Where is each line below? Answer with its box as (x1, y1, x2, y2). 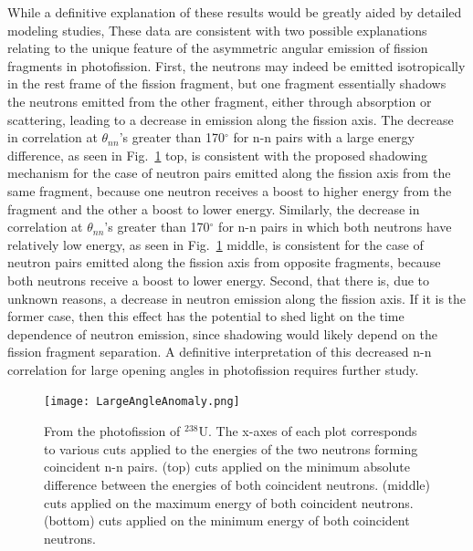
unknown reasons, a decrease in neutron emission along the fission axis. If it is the (7, 288, 467, 307)
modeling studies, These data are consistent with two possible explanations (7, 20, 427, 39)
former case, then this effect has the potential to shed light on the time (7, 307, 405, 326)
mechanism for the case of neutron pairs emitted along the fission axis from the (7, 163, 451, 182)
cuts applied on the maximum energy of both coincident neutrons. (44, 493, 414, 512)
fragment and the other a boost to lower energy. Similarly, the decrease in (7, 199, 420, 218)
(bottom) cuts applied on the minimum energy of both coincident (44, 511, 410, 530)
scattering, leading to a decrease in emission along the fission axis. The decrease (7, 109, 454, 129)
